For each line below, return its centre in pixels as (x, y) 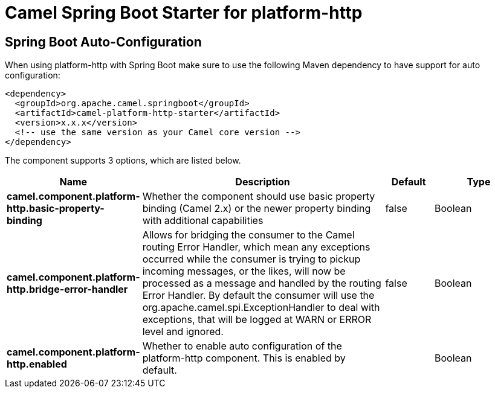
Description (263, 182)
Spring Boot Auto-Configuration (103, 42)
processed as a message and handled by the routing (262, 283)
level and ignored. (183, 332)
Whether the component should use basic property (259, 197)
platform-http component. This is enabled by (244, 358)
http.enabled (37, 364)
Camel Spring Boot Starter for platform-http (184, 13)
